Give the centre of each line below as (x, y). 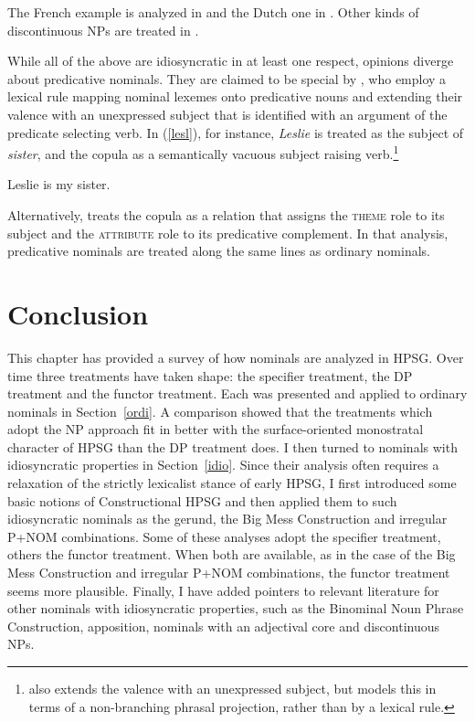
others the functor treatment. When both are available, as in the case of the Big (232, 554)
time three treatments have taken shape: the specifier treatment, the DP (210, 375)
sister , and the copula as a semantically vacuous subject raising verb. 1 (203, 152)
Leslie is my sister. (59, 184)
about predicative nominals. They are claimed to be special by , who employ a (227, 78)
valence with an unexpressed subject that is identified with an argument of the (227, 114)
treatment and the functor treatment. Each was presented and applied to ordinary (237, 393)
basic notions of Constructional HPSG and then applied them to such (202, 500)
